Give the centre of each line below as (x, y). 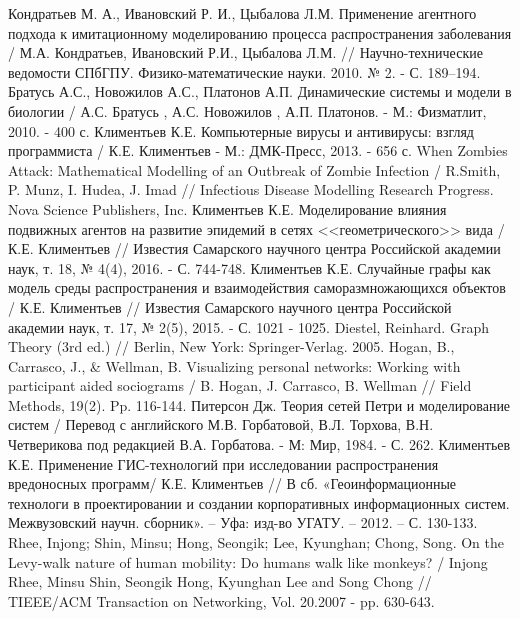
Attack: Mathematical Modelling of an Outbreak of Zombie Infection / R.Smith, (254, 169)
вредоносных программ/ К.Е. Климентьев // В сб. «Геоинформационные (232, 483)
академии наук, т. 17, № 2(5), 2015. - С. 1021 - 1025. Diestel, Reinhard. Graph (248, 326)
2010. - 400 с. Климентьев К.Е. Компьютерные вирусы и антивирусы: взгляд (241, 130)
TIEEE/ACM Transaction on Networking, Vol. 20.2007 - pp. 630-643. (221, 600)
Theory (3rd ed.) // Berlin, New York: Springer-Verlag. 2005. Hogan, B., (231, 346)
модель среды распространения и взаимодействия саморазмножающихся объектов (257, 287)
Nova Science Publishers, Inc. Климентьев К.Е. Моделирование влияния (227, 208)
